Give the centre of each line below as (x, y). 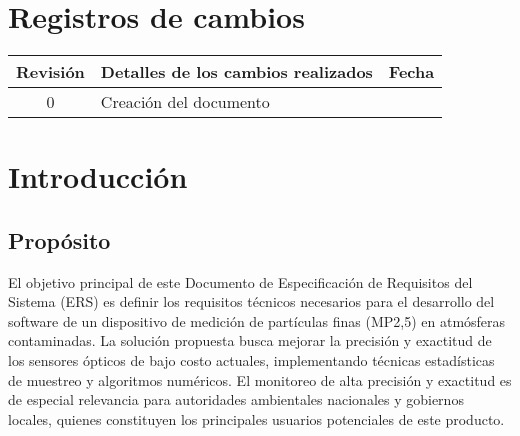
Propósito (59, 239)
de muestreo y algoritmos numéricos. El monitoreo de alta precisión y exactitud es (260, 379)
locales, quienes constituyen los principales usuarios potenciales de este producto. (256, 418)
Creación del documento (185, 102)
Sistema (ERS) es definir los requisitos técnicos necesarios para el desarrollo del (251, 301)
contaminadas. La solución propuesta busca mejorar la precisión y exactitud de (250, 340)
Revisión (50, 72)
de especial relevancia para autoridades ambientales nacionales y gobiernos (236, 399)
